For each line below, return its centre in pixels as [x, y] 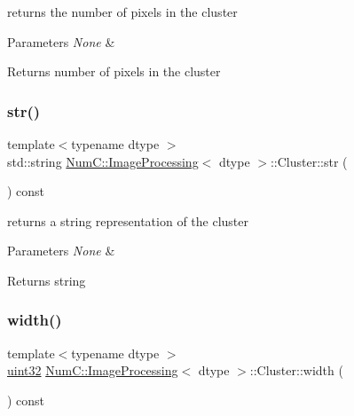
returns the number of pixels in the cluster [122, 12]
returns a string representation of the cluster [128, 220]
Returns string [47, 280]
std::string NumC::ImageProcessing [103, 161]
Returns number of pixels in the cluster [114, 71]
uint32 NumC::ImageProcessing [93, 370]
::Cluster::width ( [296, 370]
